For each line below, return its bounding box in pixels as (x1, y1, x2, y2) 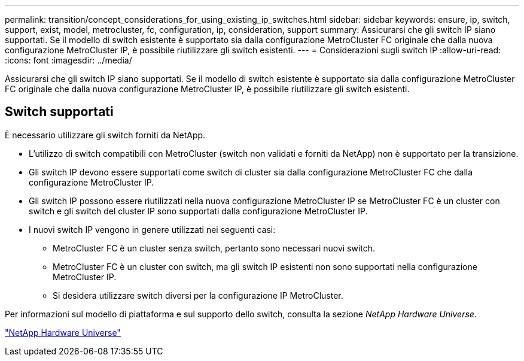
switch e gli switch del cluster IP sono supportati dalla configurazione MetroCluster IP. (29, 205, 368, 216)
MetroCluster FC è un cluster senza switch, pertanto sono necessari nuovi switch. (53, 242, 376, 253)
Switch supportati (5, 104, 114, 120)
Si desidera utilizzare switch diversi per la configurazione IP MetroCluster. (53, 290, 343, 301)
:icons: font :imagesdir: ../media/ (5, 55, 132, 65)
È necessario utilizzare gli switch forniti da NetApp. (5, 129, 206, 140)
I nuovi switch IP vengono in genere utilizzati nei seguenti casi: (29, 224, 276, 235)
